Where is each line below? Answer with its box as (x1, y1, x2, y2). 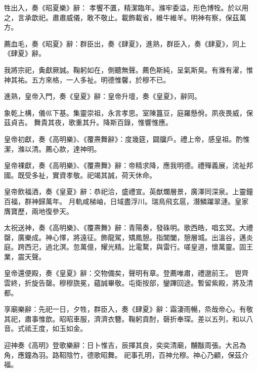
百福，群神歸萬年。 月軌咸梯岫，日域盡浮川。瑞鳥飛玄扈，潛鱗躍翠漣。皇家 (4, 196, 249, 206)
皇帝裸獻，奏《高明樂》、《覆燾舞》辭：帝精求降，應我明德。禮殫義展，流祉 (4, 160, 246, 170)
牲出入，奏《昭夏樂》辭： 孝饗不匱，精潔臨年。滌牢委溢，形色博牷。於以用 (4, 2, 249, 12)
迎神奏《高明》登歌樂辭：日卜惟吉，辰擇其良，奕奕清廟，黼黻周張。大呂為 (4, 340, 246, 350)
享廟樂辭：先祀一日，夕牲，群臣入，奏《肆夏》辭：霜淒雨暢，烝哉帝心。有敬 (4, 304, 253, 314)
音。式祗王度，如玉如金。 (4, 323, 87, 333)
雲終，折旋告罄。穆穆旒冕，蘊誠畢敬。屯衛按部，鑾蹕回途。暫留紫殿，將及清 (4, 278, 253, 288)
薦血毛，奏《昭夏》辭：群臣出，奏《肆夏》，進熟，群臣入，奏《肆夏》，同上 (4, 38, 246, 48)
